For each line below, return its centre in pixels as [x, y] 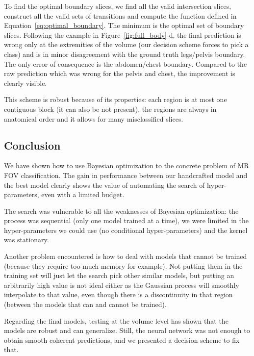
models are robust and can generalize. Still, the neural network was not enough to [127, 330]
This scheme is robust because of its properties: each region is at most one [115, 99]
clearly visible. [25, 83]
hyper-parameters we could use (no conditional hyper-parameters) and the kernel [126, 230]
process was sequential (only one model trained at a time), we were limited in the [126, 220]
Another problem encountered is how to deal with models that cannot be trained [126, 256]
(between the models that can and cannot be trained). [85, 304]
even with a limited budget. [83, 194]
